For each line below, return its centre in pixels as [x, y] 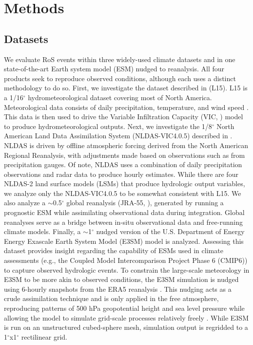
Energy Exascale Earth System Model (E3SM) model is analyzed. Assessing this [124, 241]
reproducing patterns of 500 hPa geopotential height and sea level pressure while [124, 308]
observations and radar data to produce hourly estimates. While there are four [121, 174]
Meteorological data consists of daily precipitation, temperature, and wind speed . [126, 107]
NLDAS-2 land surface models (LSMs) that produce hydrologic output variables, [125, 183]
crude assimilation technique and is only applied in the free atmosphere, [111, 298]
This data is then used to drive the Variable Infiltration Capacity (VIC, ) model [124, 117]
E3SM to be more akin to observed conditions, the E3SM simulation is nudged [121, 279]
